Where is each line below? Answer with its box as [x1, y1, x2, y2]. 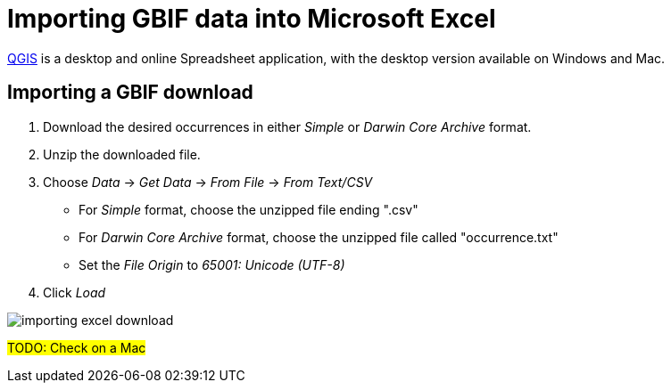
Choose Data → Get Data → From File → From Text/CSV [43, 174, 373, 190]
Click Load [43, 284, 106, 300]
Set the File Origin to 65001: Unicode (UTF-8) [79, 256, 345, 272]
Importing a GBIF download [7, 81, 253, 104]
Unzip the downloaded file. [43, 146, 201, 162]
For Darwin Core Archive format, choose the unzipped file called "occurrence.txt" [79, 229, 559, 245]
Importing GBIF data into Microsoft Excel [7, 4, 496, 34]
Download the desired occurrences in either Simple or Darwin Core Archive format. [43, 118, 532, 134]
